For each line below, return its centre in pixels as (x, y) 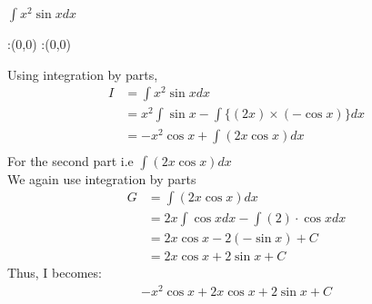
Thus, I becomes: (55, 273)
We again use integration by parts (102, 178)
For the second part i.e (70, 160)
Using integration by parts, (83, 74)
